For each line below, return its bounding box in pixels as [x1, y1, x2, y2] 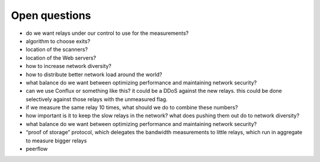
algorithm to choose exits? [25, 37, 91, 44]
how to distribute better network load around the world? [25, 71, 162, 78]
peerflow [25, 145, 48, 153]
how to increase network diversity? [25, 63, 112, 70]
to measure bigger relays [25, 137, 87, 144]
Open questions [11, 9, 91, 22]
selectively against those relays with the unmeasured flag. [25, 95, 168, 103]
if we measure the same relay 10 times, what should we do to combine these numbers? [25, 104, 238, 111]
